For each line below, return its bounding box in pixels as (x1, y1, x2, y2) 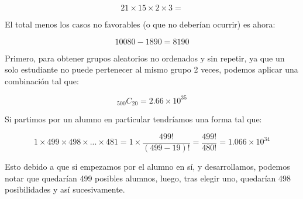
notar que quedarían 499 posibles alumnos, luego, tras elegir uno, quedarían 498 (5, 171, 291, 184)
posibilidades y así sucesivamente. (5, 183, 125, 195)
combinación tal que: (5, 74, 79, 87)
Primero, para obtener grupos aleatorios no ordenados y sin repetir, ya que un (5, 52, 285, 64)
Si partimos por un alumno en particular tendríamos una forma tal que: (5, 113, 262, 125)
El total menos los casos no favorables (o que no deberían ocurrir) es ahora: (5, 18, 276, 30)
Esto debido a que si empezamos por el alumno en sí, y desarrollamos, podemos (5, 160, 290, 172)
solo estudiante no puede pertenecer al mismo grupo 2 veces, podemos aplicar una (5, 63, 298, 76)
